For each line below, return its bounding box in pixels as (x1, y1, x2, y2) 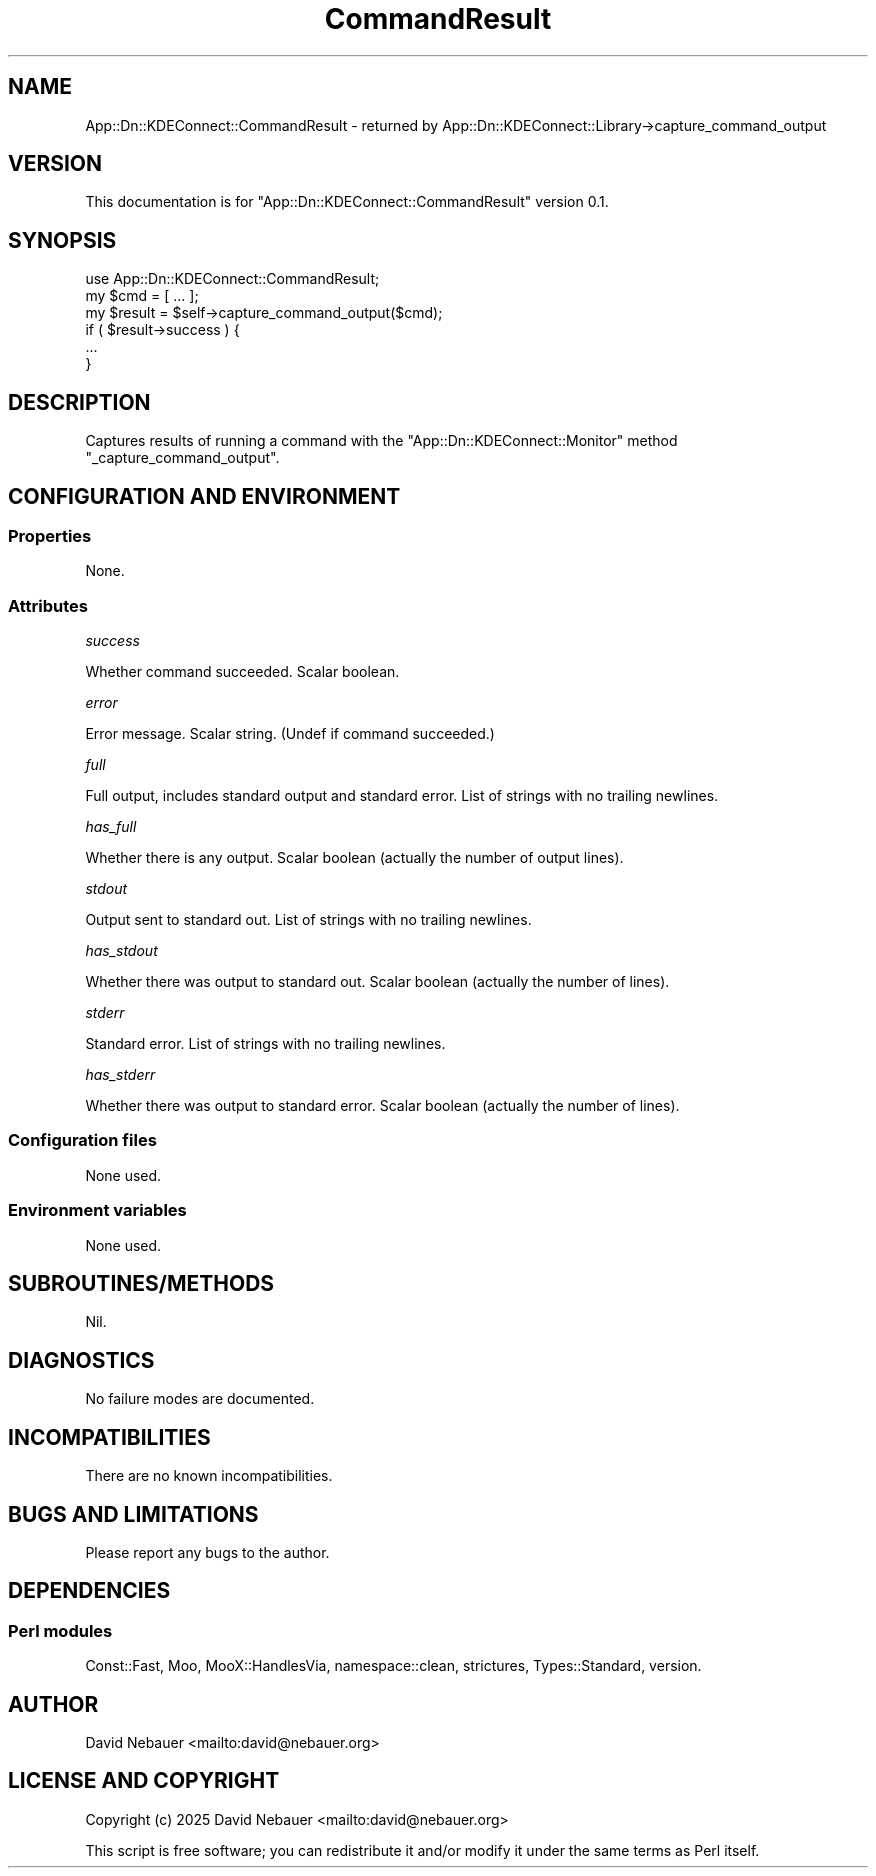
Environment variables (8, 1200, 187, 1221)
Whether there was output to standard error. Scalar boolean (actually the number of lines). (85, 1097, 680, 1115)
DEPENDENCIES (8, 1578, 171, 1604)
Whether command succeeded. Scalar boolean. (85, 663, 400, 681)
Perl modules (8, 1620, 113, 1641)
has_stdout (85, 942, 158, 960)
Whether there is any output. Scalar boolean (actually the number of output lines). (85, 849, 624, 867)
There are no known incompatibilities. (85, 1467, 333, 1485)
